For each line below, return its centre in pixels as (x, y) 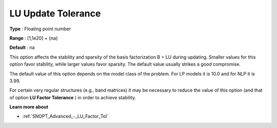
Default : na (22, 48)
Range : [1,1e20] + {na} (34, 38)
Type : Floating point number (40, 29)
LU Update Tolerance (55, 13)
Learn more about (29, 107)
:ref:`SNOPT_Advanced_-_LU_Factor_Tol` (65, 116)
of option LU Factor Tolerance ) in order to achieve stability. (73, 97)
